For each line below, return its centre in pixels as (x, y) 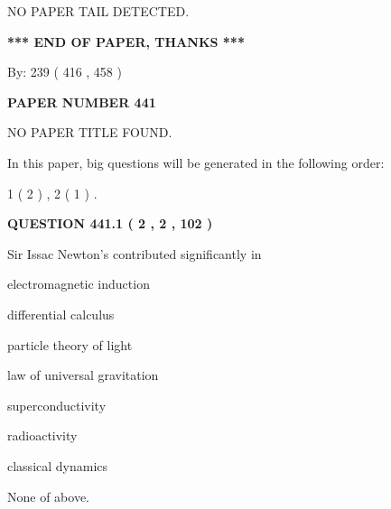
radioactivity (42, 435)
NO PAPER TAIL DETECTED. (98, 11)
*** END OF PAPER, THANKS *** (126, 41)
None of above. (48, 496)
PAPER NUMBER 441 (82, 102)
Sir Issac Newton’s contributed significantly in (135, 253)
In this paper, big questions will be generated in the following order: (196, 162)
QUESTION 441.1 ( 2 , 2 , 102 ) (110, 223)
